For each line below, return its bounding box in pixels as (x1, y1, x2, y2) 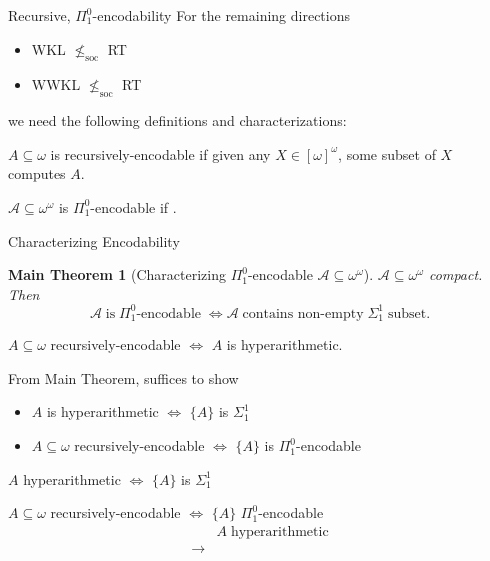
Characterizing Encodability (8, 230, 180, 251)
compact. (429, 264, 483, 285)
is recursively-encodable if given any (50, 143, 271, 164)
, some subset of (338, 143, 436, 164)
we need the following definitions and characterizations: (8, 110, 347, 131)
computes (8, 163, 66, 184)
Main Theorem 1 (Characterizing (8, 264, 226, 285)
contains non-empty (242, 306, 364, 321)
